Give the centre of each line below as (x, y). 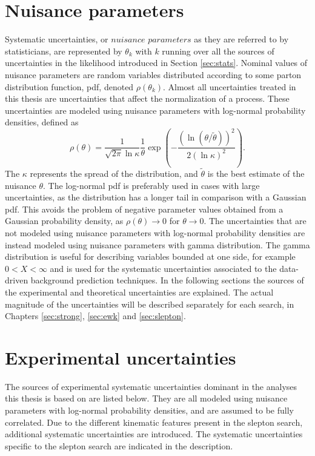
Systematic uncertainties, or (57, 39)
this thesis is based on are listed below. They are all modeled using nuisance (146, 398)
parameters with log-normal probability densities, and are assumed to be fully (149, 410)
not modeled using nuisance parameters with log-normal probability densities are (155, 233)
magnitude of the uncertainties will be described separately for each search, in (150, 304)
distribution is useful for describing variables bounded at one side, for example (150, 256)
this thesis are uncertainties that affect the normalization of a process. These (147, 98)
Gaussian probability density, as (64, 221)
